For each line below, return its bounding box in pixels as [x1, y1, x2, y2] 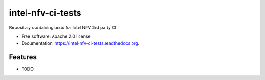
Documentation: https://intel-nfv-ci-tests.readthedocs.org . [21, 40, 140, 46]
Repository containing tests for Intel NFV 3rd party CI [9, 25, 117, 30]
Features [9, 53, 37, 61]
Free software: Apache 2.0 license [21, 33, 91, 39]
